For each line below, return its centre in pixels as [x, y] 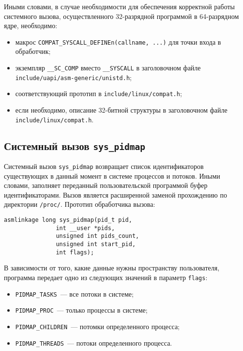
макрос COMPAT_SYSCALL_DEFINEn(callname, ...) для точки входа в [118, 42]
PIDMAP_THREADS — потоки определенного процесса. [94, 343]
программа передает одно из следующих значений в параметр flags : [106, 277]
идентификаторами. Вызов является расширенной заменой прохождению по [115, 194]
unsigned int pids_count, [98, 236]
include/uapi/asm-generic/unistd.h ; [73, 77]
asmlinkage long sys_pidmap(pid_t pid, [68, 220]
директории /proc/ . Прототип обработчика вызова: [80, 204]
